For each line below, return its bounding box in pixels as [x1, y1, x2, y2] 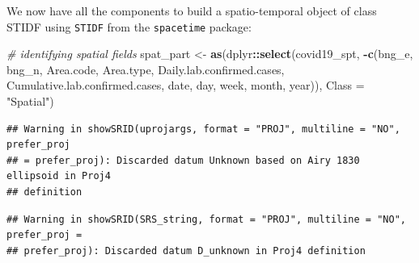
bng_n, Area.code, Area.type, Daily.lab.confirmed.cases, [6, 61, 285, 77]
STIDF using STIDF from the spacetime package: [6, 18, 252, 35]
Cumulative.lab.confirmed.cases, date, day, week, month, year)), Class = [6, 77, 365, 94]
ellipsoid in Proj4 [6, 170, 111, 182]
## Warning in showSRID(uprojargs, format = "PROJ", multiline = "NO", [6, 123, 400, 135]
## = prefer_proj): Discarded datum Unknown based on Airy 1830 [6, 154, 360, 166]
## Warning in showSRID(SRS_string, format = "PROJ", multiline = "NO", [6, 213, 406, 225]
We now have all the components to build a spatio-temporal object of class [6, 2, 377, 19]
